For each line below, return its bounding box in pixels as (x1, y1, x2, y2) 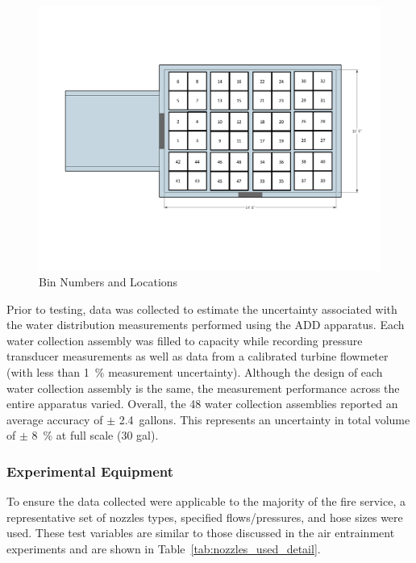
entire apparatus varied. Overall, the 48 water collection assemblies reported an (6, 395, 398, 412)
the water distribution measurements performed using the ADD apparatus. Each (6, 316, 405, 333)
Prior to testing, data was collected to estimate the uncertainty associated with (6, 300, 397, 317)
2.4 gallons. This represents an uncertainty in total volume (119, 411, 410, 427)
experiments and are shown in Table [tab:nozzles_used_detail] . (6, 540, 321, 557)
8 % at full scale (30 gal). (31, 427, 159, 444)
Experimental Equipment (6, 461, 173, 481)
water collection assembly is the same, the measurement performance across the (6, 379, 400, 396)
